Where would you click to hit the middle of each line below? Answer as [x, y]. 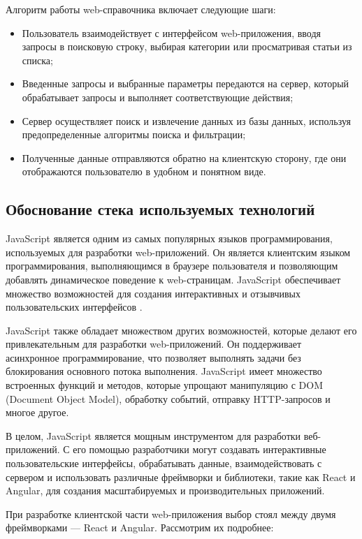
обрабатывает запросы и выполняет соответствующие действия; [158, 97]
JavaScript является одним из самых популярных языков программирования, [169, 238]
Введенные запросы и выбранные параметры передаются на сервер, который [186, 83]
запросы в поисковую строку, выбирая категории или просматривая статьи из [187, 46]
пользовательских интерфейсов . [74, 307]
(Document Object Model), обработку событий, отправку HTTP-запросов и [168, 398]
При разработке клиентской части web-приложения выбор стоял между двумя [171, 514]
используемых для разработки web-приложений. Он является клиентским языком [178, 252]
